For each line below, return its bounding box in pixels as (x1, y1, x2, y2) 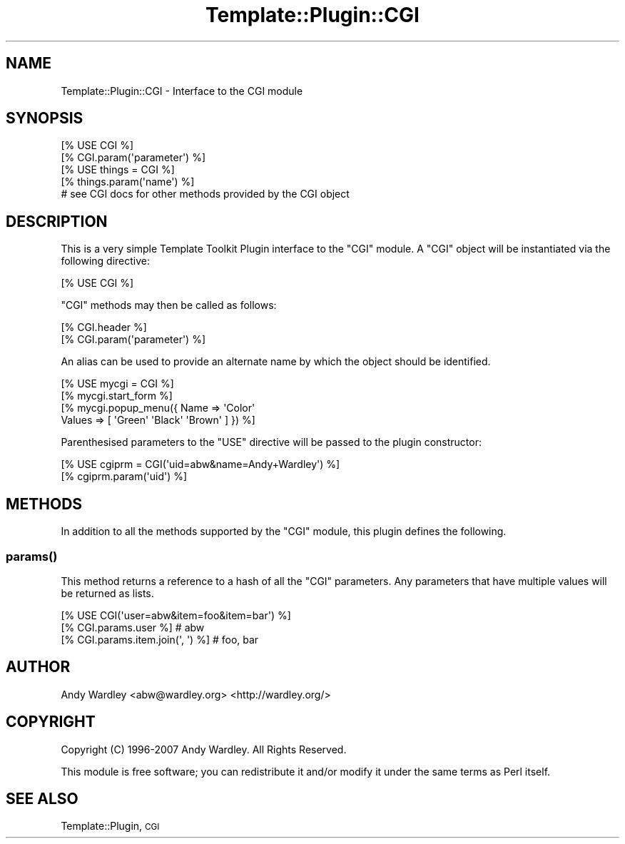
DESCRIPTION (6, 212, 108, 230)
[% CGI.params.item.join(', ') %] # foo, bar (61, 633, 259, 646)
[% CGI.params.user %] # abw (61, 621, 205, 634)
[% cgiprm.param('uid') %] (61, 470, 188, 483)
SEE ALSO (6, 789, 78, 808)
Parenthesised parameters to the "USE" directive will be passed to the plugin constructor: (61, 436, 482, 449)
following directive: (61, 255, 151, 268)
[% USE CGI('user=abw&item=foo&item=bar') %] (61, 609, 291, 621)
